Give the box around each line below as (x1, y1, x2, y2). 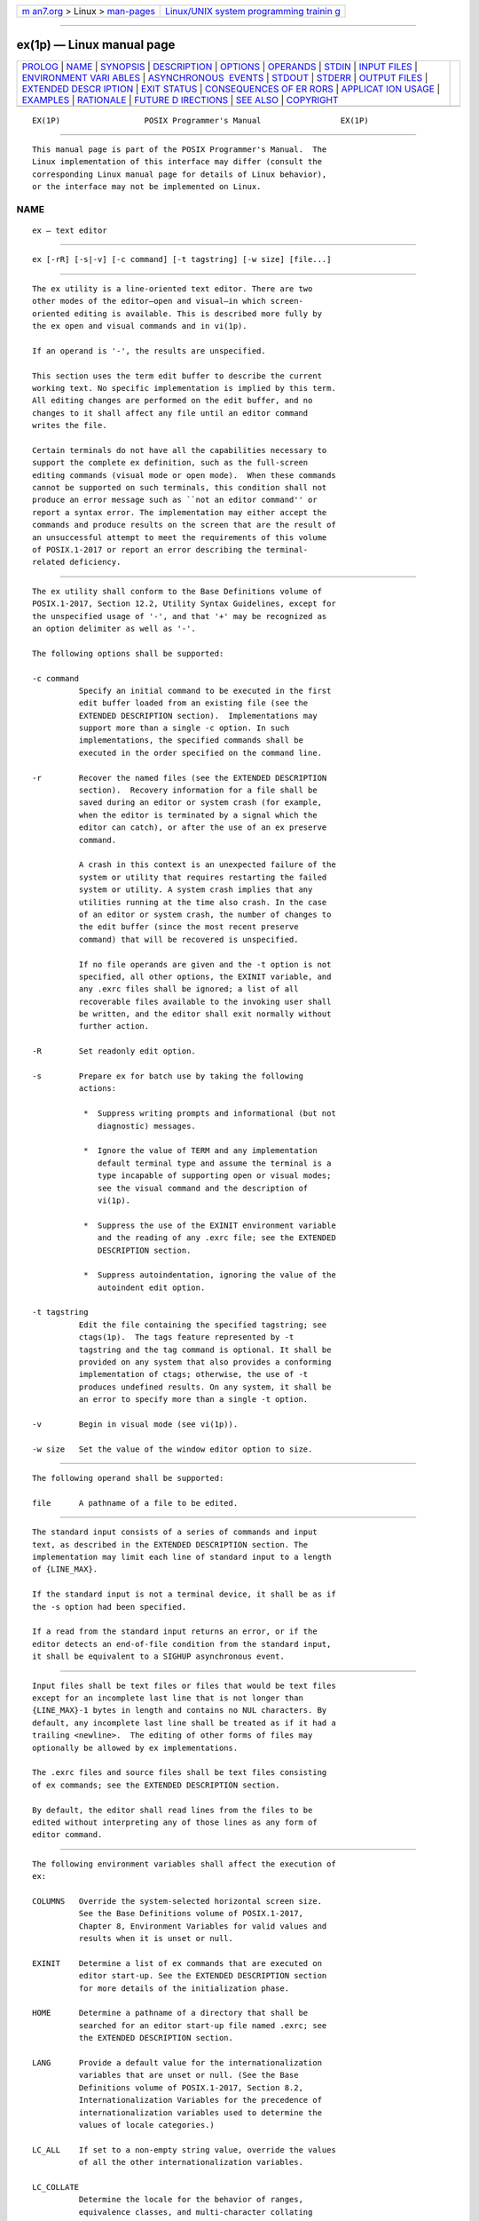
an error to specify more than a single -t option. (78, 1395, 309, 1405)
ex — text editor (32, 226, 107, 235)
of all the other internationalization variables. (78, 2157, 303, 2168)
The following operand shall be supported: (32, 1473, 224, 1484)
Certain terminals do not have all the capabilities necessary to (32, 445, 327, 455)
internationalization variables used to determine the (78, 2107, 323, 2118)
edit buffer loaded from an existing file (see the (78, 698, 309, 708)
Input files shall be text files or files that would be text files (32, 1680, 336, 1691)
